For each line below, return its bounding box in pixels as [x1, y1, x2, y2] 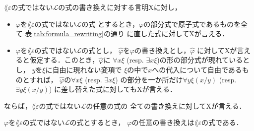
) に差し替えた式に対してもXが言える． [49, 84, 177, 94]
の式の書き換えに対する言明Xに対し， [58, 2, 182, 12]
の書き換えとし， [134, 45, 190, 55]
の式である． [201, 117, 243, 128]
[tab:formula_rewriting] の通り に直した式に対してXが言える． [32, 28, 229, 39]
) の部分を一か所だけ [115, 74, 183, 84]
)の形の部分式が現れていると [157, 55, 250, 65]
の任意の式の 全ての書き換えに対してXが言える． [86, 100, 246, 111]
